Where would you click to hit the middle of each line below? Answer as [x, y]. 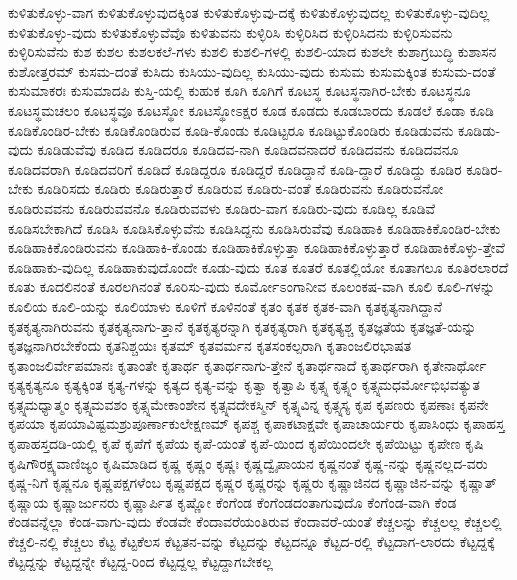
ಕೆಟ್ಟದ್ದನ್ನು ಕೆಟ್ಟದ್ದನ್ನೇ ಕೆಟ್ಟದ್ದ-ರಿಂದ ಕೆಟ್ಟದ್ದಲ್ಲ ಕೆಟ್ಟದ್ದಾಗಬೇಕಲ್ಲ [140, 560]
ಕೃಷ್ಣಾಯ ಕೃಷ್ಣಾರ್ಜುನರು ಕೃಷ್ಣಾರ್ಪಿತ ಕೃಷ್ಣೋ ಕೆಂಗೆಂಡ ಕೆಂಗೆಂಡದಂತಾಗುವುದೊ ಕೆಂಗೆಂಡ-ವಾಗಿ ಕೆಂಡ [232, 501]
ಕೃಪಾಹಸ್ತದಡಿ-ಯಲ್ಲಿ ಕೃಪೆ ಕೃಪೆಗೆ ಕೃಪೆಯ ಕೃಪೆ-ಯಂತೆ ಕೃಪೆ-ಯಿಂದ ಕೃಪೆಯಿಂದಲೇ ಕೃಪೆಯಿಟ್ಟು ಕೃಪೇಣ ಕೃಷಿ [246, 443]
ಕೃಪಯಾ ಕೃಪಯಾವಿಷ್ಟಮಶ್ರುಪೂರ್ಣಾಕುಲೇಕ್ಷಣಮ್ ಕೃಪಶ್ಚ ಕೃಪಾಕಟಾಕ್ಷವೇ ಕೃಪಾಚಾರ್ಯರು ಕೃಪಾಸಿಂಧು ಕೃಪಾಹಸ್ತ [256, 423]
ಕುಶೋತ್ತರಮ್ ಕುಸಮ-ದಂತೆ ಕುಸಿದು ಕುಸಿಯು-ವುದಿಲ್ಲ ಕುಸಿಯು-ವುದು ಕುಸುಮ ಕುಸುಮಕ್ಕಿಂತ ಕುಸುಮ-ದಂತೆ [252, 70]
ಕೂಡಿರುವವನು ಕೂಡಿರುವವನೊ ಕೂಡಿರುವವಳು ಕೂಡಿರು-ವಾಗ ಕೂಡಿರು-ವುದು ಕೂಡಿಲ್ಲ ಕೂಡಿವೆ [222, 207]
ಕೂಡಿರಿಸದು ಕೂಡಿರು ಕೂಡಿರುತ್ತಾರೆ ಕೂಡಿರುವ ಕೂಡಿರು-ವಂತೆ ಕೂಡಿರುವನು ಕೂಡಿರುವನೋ [240, 188]
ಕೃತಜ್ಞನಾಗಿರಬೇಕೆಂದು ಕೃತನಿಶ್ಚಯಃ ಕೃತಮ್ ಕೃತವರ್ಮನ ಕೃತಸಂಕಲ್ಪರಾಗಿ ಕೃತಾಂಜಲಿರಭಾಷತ [210, 345]
